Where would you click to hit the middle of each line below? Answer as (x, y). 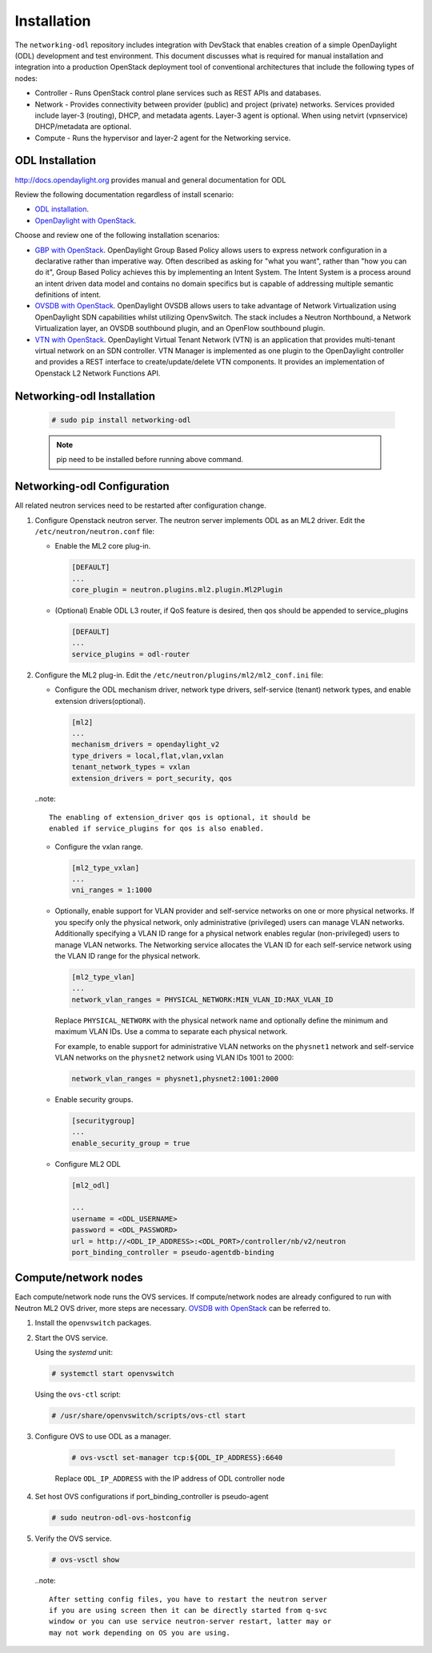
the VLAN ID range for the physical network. (128, 955)
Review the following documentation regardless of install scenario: (124, 194)
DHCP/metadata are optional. (83, 127)
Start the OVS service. (71, 1337)
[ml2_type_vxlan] (106, 868)
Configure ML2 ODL (88, 1164)
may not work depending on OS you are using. (140, 1633)
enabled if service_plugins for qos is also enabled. (156, 829)
